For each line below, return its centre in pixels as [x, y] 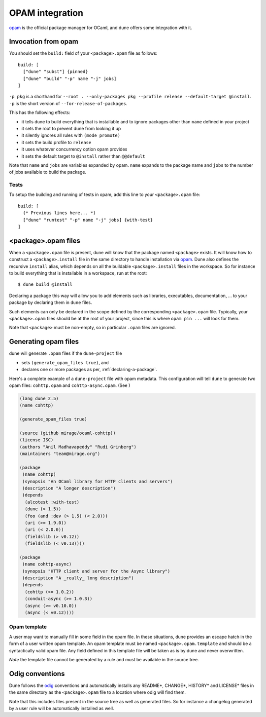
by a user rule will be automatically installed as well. [62, 708]
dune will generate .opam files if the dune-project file [66, 353]
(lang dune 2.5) [39, 398]
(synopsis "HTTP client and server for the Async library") [96, 571]
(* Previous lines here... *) [59, 213]
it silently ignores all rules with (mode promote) [71, 135]
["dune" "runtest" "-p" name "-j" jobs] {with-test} [88, 220]
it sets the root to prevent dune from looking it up [71, 128]
